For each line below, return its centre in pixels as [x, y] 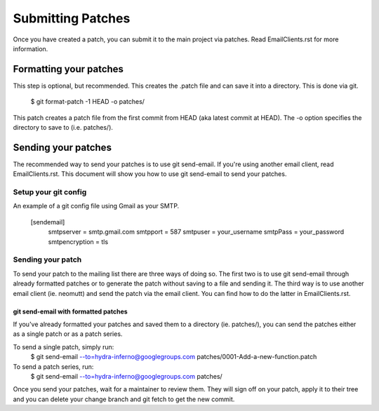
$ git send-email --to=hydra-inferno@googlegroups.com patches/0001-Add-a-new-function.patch [174, 357]
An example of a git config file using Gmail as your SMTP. [96, 206]
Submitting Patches [72, 18]
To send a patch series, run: [53, 366]
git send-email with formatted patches [70, 311]
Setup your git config [50, 192]
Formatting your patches [68, 69]
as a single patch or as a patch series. [68, 334]
